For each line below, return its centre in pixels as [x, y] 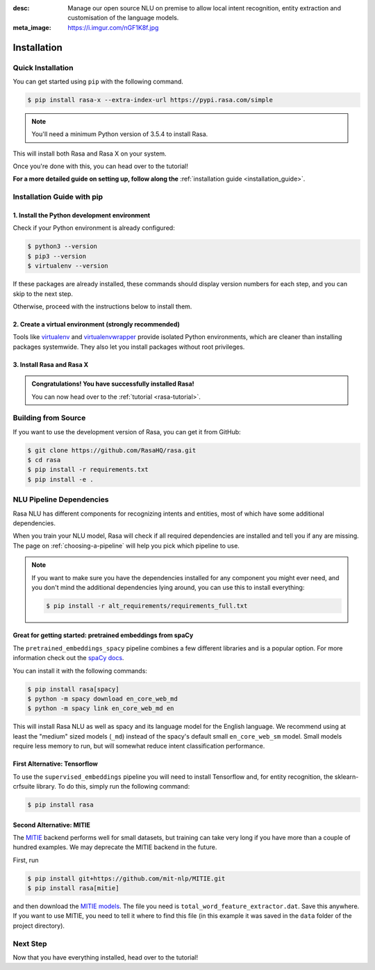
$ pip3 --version [57, 256]
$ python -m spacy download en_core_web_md [103, 699]
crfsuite [24, 786]
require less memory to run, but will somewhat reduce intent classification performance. [139, 746]
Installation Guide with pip [58, 197]
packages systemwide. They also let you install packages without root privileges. [129, 347]
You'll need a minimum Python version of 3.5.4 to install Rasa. [120, 134]
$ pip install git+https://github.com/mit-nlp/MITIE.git [126, 878]
